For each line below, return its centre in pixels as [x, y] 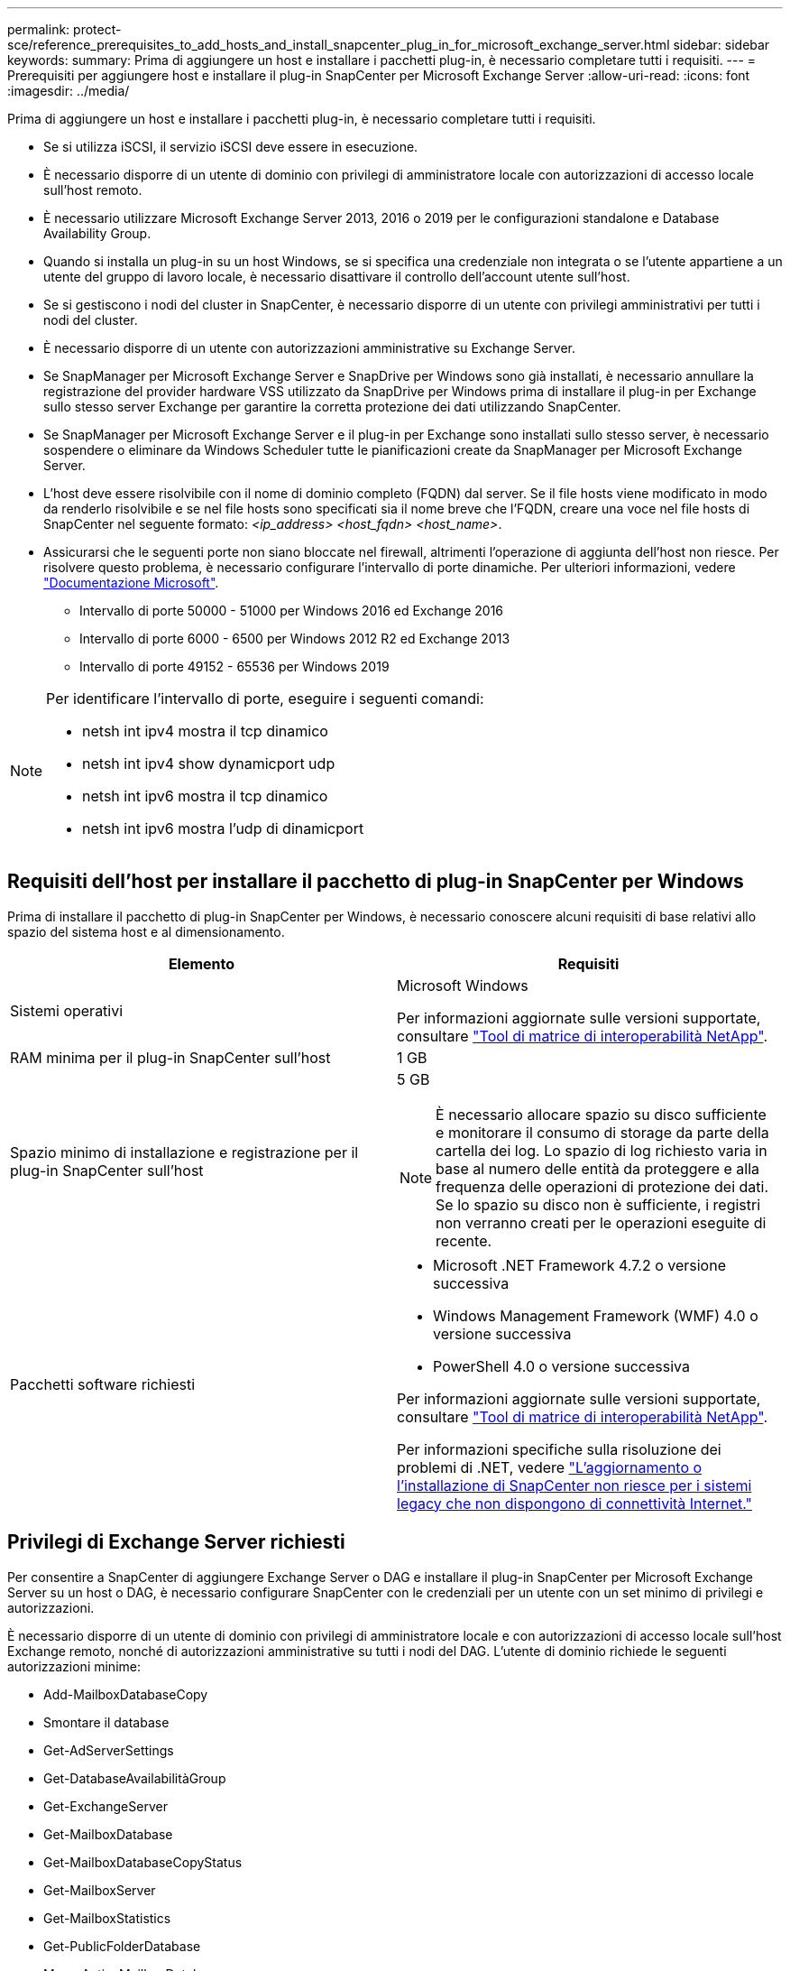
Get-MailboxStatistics [107, 1918]
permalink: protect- [64, 29]
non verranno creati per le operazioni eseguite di [601, 1222]
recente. [464, 1240]
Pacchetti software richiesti [103, 1384]
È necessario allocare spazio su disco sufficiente [601, 1114]
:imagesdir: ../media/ [69, 91]
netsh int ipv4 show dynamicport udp [209, 763]
